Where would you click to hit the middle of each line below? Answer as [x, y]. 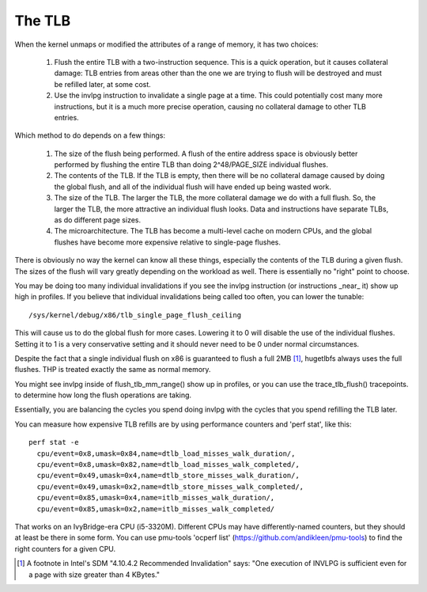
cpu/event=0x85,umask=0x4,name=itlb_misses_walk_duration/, [156, 498]
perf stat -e [54, 442]
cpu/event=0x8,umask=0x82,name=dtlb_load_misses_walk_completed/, [168, 465]
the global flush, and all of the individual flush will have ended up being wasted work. [193, 187]
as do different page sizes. [98, 220]
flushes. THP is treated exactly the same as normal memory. [113, 370]
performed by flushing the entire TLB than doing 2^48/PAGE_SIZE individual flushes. [191, 165]
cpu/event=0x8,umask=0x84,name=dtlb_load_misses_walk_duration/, [166, 453]
